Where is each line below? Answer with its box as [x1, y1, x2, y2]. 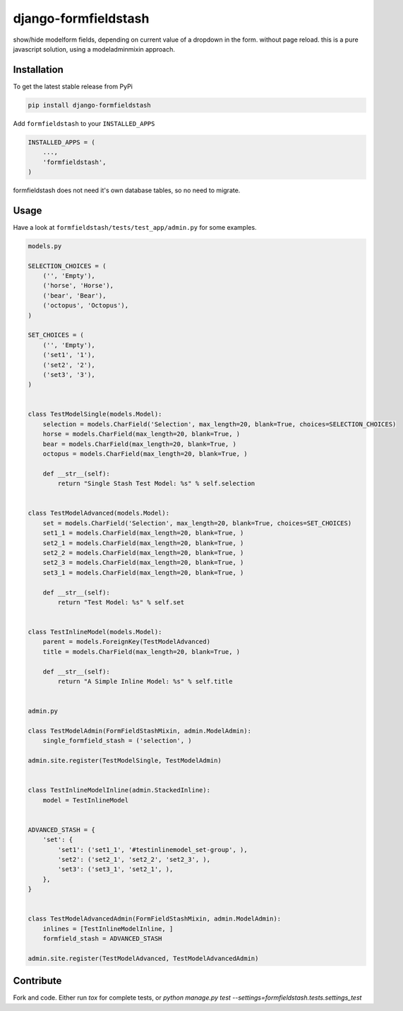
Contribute [13, 975, 62, 987]
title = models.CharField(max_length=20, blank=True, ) [42, 648, 241, 655]
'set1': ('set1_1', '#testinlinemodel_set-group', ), [57, 846, 248, 853]
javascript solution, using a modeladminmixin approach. [13, 45, 176, 53]
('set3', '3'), [42, 370, 95, 378]
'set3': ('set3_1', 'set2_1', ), [57, 865, 174, 873]
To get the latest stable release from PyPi [13, 82, 133, 90]
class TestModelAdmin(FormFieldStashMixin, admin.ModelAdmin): [28, 727, 252, 735]
